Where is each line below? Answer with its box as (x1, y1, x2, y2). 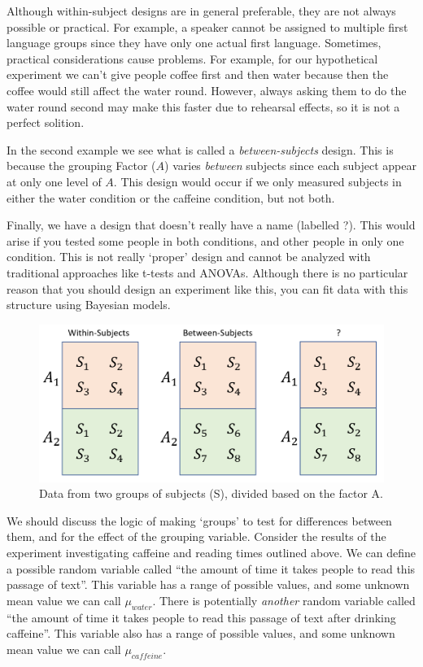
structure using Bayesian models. (7, 296, 171, 313)
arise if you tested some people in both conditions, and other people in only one (7, 232, 404, 249)
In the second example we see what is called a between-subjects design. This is (7, 141, 394, 158)
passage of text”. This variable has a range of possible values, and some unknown (7, 576, 410, 593)
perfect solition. (7, 114, 85, 131)
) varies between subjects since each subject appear (164, 157, 416, 174)
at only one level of (7, 172, 102, 190)
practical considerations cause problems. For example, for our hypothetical (7, 50, 378, 67)
